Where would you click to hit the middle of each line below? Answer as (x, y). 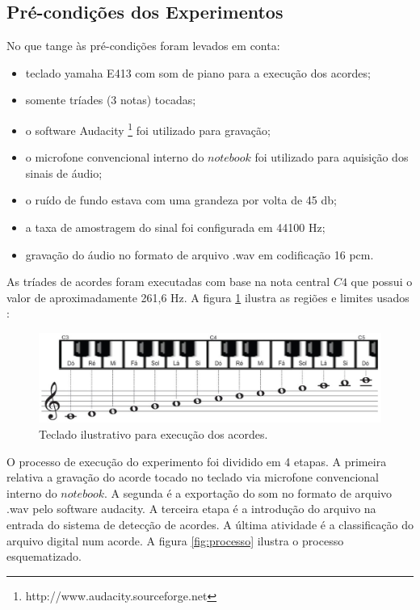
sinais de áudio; (64, 172)
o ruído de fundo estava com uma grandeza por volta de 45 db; (181, 200)
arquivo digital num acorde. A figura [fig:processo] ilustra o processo (175, 540)
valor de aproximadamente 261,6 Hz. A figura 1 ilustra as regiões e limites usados (208, 297)
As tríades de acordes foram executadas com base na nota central (168, 282)
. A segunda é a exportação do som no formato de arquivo (248, 492)
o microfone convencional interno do (115, 157)
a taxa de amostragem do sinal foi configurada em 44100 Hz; (175, 227)
